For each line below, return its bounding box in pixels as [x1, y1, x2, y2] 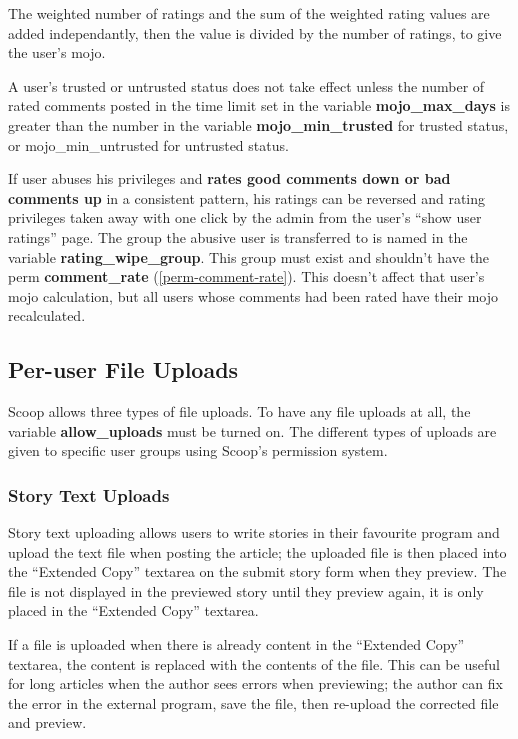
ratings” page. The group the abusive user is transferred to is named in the [8, 226, 468, 247]
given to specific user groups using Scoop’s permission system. [8, 440, 388, 461]
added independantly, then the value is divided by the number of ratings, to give [8, 22, 502, 43]
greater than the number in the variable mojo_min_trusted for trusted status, [8, 114, 509, 135]
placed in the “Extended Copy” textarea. [8, 600, 259, 621]
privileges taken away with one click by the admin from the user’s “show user [8, 207, 482, 228]
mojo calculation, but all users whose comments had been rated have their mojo [8, 285, 499, 306]
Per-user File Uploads [8, 354, 239, 385]
